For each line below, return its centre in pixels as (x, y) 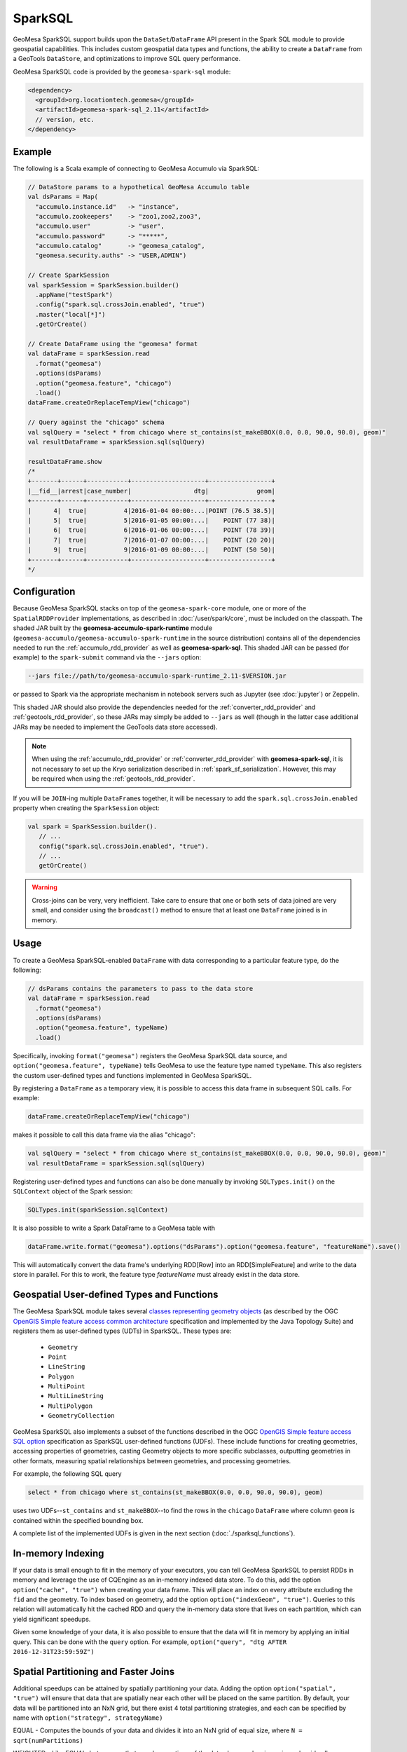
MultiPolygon (70, 1406)
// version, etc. (65, 119)
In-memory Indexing (58, 1553)
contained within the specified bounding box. (78, 1520)
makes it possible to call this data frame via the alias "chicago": (104, 1135)
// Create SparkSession (69, 275)
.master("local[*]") (70, 314)
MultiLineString (76, 1396)
